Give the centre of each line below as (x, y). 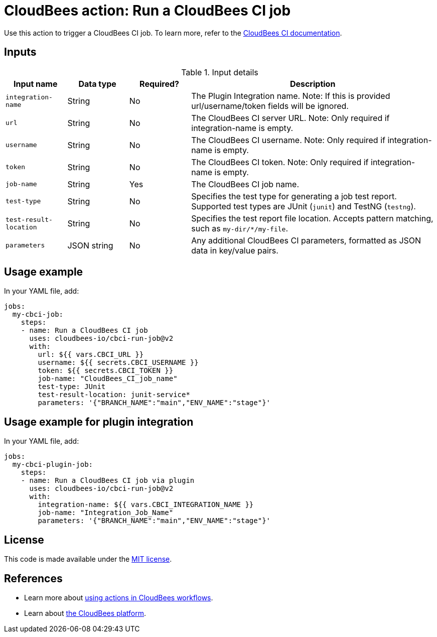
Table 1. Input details (220, 72)
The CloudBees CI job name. (245, 184)
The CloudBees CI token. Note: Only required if (280, 162)
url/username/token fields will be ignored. (270, 106)
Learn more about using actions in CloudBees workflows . (119, 597)
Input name (35, 84)
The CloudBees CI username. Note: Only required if (288, 140)
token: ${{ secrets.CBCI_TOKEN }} (106, 371)
